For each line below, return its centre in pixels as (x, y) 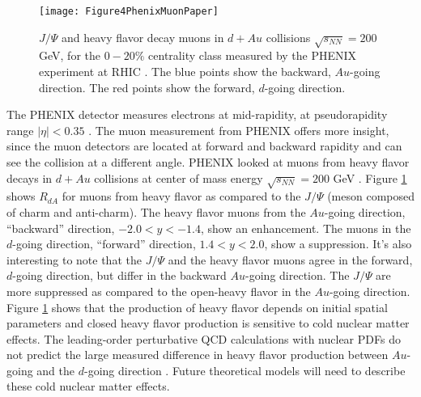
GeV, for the (70, 55)
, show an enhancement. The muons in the (306, 228)
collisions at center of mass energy (179, 177)
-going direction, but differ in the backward (119, 275)
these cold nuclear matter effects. (88, 386)
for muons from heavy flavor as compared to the (181, 196)
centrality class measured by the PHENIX (253, 55)
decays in (30, 177)
